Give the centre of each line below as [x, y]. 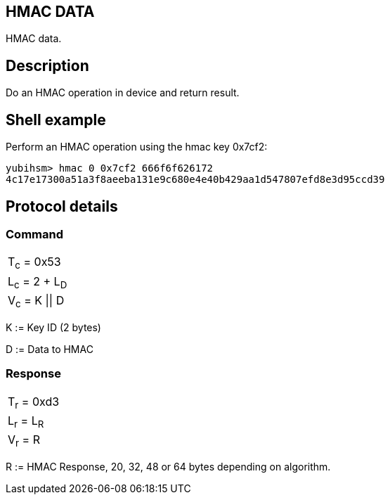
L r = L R [26, 422]
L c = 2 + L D [38, 282]
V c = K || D [36, 301]
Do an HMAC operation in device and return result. [123, 93]
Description [47, 65]
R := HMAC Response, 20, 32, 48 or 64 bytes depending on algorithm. [168, 467]
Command [34, 234]
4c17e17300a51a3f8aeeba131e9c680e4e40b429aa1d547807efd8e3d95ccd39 [195, 180]
